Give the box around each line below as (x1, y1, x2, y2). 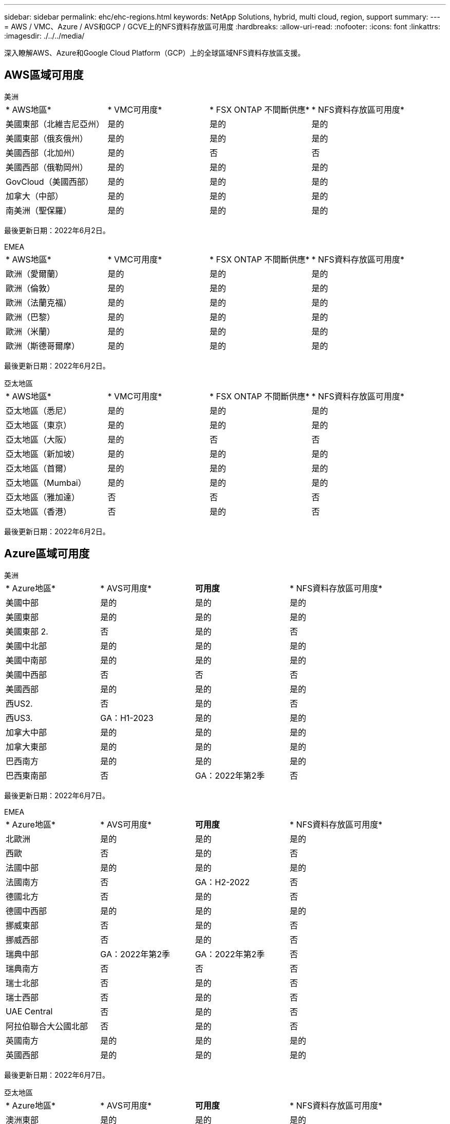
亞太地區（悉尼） (6, 405, 72, 416)
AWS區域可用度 (4, 68, 84, 82)
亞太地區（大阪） (6, 434, 72, 445)
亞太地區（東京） (6, 419, 72, 430)
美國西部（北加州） (6, 147, 80, 158)
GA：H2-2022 (195, 876, 250, 887)
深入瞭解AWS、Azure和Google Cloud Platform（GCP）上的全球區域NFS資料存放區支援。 (4, 48, 305, 57)
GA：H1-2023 (100, 712, 154, 723)
